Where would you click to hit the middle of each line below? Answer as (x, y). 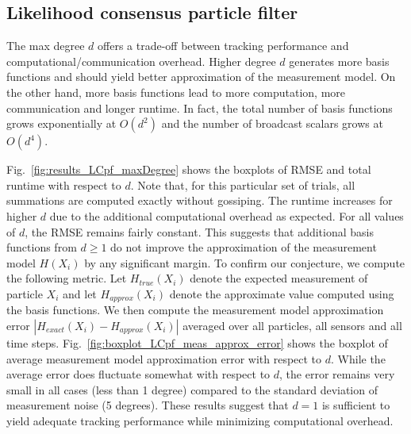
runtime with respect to (64, 184)
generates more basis (339, 61)
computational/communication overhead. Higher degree (141, 61)
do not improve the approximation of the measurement (244, 247)
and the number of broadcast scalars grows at (272, 123)
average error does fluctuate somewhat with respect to (138, 374)
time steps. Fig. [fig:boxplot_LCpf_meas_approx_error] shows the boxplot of (197, 342)
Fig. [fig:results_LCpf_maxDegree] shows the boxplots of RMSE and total (189, 169)
